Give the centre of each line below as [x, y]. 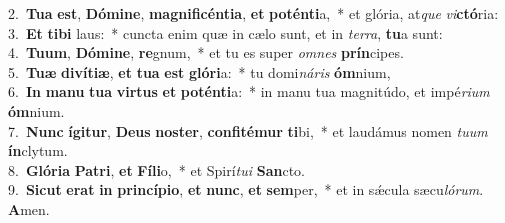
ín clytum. [38, 150]
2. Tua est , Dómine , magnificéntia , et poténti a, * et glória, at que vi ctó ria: [253, 13]
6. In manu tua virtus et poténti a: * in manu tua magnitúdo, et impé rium [249, 91]
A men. [29, 208]
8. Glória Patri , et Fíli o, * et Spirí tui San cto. [156, 169]
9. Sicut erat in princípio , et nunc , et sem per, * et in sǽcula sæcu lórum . [246, 189]
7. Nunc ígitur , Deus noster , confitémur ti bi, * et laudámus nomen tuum [248, 130]
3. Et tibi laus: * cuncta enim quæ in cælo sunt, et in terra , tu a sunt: [225, 32]
